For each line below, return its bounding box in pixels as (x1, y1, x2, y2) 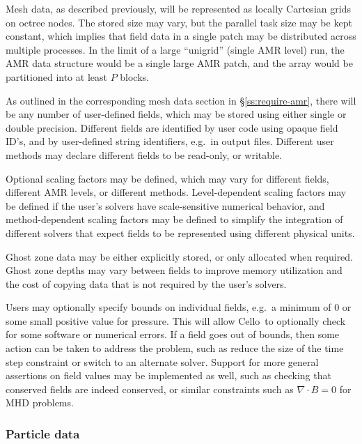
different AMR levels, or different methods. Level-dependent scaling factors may (6, 185, 347, 199)
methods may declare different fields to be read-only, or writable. (6, 147, 283, 162)
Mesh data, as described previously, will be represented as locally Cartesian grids (6, 1, 351, 15)
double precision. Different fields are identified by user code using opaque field (6, 120, 338, 135)
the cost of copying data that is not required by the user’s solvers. (6, 276, 287, 291)
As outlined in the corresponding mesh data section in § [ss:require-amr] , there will (6, 93, 356, 107)
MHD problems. (6, 395, 74, 410)
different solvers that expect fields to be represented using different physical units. (6, 225, 355, 240)
